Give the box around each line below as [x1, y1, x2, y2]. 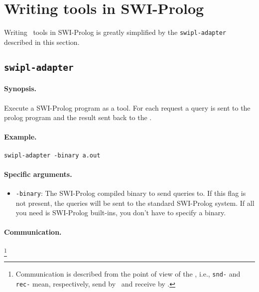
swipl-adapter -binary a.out [4, 151, 101, 159]
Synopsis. [4, 83, 37, 94]
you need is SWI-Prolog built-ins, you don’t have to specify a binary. [15, 207, 226, 218]
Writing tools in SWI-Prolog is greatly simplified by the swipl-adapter [4, 27, 226, 37]
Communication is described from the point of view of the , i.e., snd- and [15, 268, 241, 279]
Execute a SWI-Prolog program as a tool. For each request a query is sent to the [4, 102, 251, 113]
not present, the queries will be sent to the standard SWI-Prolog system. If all [15, 197, 255, 208]
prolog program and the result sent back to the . [4, 112, 152, 123]
